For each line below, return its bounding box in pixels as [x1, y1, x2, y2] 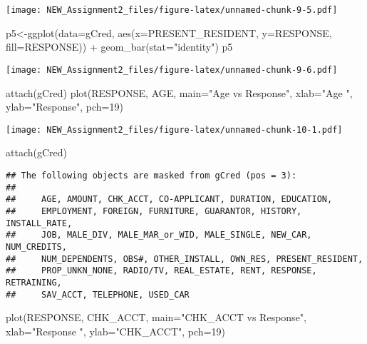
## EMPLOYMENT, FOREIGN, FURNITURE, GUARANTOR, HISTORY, [6, 206, 302, 216]
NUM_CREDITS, [6, 241, 67, 252]
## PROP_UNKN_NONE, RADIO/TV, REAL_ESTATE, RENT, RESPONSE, [6, 265, 317, 276]
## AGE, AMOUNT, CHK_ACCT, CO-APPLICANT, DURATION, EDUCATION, [6, 194, 333, 205]
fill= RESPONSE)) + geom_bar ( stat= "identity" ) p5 [6, 39, 233, 54]
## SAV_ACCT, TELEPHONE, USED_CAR [6, 289, 190, 300]
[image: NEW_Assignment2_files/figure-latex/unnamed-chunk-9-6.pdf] [6, 64, 338, 75]
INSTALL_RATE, [6, 218, 73, 228]
